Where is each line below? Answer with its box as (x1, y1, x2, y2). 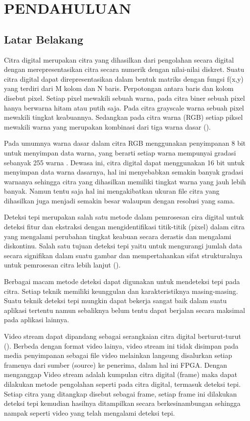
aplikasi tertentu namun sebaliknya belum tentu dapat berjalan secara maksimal (4, 305, 245, 315)
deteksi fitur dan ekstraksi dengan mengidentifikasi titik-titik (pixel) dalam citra (4, 222, 245, 232)
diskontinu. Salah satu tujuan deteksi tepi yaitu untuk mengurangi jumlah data (4, 241, 242, 251)
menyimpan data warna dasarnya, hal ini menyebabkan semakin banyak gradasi (4, 167, 244, 177)
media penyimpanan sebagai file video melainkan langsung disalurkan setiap (4, 350, 232, 360)
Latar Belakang (4, 31, 84, 46)
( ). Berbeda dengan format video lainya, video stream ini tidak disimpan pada (4, 340, 239, 351)
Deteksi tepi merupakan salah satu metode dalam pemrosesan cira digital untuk (4, 212, 244, 222)
